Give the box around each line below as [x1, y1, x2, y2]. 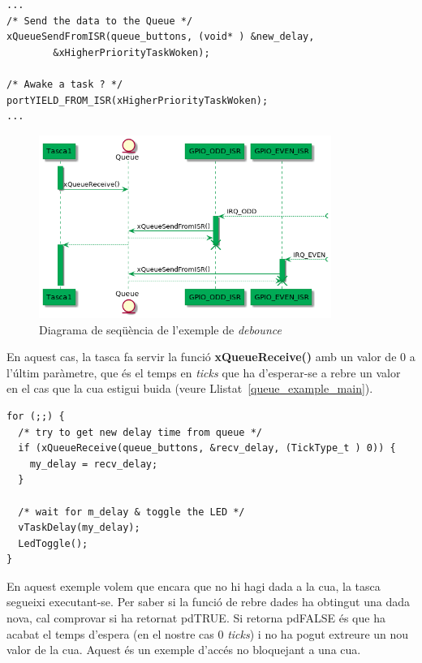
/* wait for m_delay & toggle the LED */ [18, 506, 245, 518]
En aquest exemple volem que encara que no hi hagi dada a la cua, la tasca [6, 577, 381, 594]
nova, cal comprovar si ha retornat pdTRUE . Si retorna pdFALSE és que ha [6, 609, 385, 626]
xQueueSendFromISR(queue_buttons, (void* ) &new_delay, [6, 31, 315, 43]
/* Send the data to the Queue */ [6, 15, 193, 27]
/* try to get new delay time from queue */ [18, 426, 262, 438]
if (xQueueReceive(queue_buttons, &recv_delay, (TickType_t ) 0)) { [18, 442, 396, 454]
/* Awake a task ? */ [6, 78, 123, 90]
